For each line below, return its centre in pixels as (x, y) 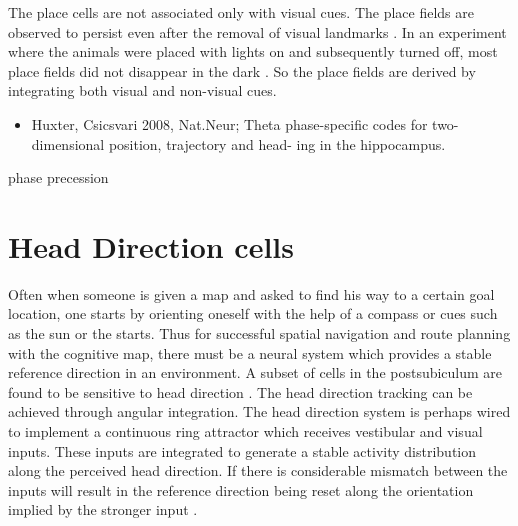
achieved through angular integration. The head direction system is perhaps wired (259, 411)
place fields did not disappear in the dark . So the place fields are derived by (242, 70)
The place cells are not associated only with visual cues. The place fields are (241, 12)
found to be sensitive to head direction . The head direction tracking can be (240, 391)
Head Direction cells (151, 245)
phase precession (58, 177)
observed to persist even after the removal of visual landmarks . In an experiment (257, 31)
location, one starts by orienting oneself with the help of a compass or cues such (253, 313)
